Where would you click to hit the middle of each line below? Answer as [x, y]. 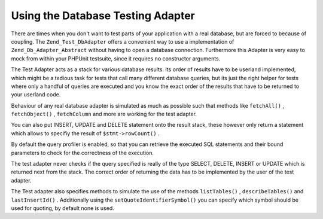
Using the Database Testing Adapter [103, 16]
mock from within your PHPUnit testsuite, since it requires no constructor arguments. [116, 58]
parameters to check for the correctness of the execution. [83, 153]
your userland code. [36, 95]
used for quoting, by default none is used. [63, 208]
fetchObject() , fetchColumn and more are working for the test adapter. [104, 114]
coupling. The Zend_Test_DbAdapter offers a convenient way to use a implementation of [123, 41]
